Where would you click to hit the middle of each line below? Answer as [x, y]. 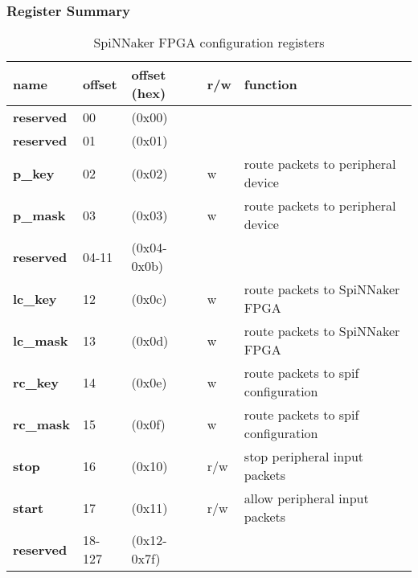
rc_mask [41, 424]
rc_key [36, 382]
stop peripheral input [304, 457]
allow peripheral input [306, 498]
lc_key [35, 298]
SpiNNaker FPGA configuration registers [209, 43]
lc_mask [41, 340]
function [270, 84]
